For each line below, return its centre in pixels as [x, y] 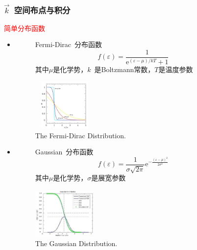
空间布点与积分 [42, 10]
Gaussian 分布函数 [64, 152]
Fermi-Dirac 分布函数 [68, 44]
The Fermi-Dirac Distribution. [80, 135]
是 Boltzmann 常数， [124, 69]
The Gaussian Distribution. [76, 243]
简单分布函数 [25, 28]
